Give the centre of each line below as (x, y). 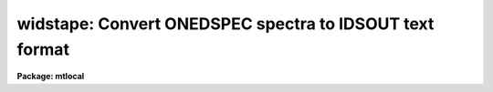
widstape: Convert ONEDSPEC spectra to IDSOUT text (226, 24)
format (43, 49)
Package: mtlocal (51, 77)
